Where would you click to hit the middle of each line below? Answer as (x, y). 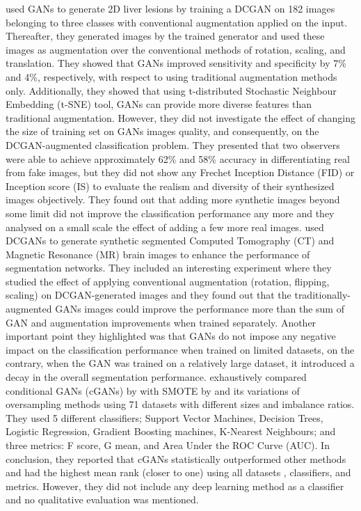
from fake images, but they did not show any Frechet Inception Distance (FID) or (180, 172)
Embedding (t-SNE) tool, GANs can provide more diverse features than (159, 104)
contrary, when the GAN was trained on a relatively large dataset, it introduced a (180, 363)
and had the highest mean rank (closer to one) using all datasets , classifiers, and (178, 472)
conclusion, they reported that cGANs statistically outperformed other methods (176, 458)
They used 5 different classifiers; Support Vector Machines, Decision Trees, (165, 417)
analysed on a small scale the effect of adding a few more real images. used (165, 227)
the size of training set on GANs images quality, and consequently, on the (162, 131)
